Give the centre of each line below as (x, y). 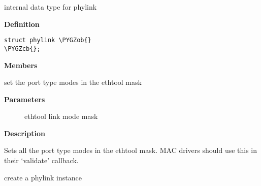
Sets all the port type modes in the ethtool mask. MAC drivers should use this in (131, 150)
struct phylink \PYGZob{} (48, 40)
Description (25, 133)
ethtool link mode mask (61, 116)
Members (21, 65)
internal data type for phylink (51, 7)
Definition (22, 24)
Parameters (25, 99)
